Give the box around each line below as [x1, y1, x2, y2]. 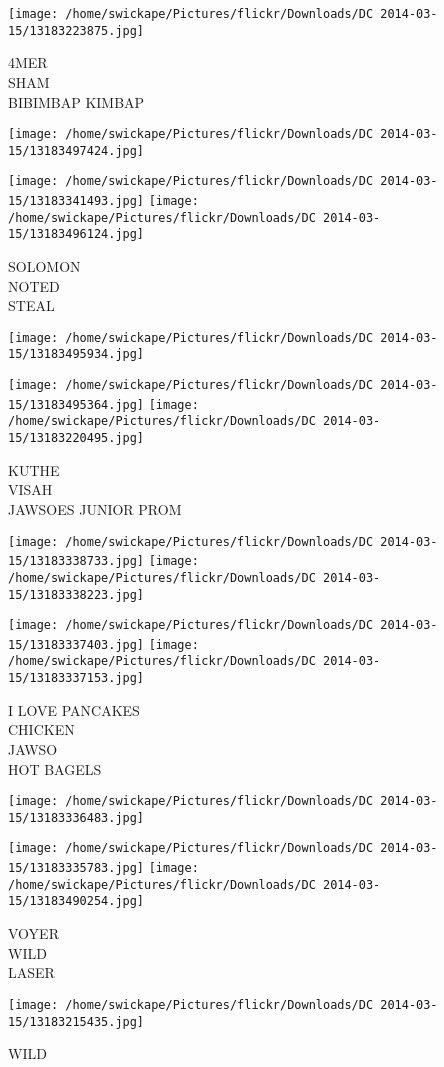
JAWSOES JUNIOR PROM [8, 498, 182, 519]
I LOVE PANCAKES [8, 699, 140, 720]
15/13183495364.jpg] [8, 397, 145, 412]
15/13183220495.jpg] [8, 431, 145, 446]
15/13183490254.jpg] [8, 894, 145, 909]
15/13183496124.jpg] [8, 227, 145, 242]
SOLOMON [8, 256, 81, 277]
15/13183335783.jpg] [8, 861, 145, 876]
